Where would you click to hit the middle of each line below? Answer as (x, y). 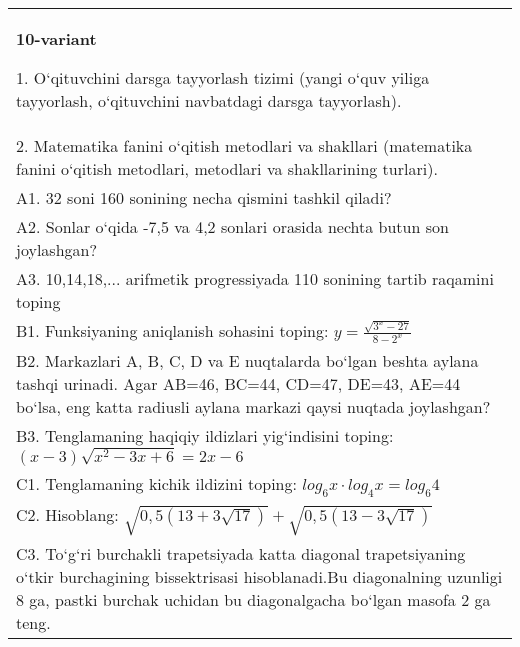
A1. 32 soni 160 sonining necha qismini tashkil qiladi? (204, 197)
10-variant (56, 38)
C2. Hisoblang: (67, 514)
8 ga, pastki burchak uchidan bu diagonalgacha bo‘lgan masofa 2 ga (253, 599)
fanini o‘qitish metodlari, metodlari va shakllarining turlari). (227, 168)
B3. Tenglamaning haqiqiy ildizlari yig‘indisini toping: (205, 436)
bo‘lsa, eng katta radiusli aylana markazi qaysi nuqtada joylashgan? (253, 407)
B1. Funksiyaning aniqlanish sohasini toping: (172, 330)
